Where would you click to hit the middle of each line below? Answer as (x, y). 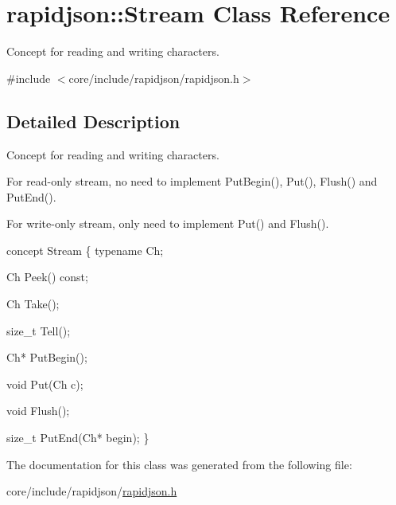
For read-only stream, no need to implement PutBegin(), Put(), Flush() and (192, 181)
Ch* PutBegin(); (47, 357)
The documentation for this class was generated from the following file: (179, 464)
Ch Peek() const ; (47, 277)
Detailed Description (93, 121)
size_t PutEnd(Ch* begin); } (78, 438)
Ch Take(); (33, 304)
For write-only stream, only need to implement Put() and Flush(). (168, 223)
